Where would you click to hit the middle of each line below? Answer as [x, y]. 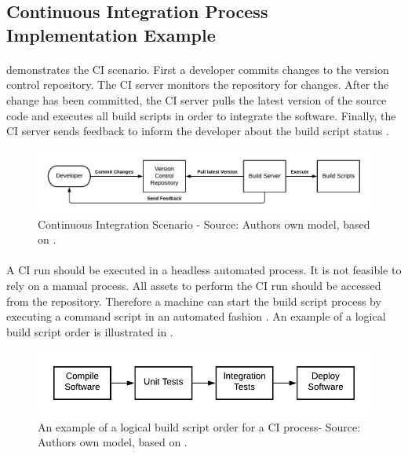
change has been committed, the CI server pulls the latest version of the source [197, 99]
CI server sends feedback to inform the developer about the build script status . [198, 131]
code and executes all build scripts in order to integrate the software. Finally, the [201, 115]
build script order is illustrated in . [90, 331]
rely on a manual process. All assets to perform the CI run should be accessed [194, 286]
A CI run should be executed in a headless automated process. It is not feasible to [204, 270]
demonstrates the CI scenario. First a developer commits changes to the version [198, 69]
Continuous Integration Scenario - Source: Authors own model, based [204, 224]
